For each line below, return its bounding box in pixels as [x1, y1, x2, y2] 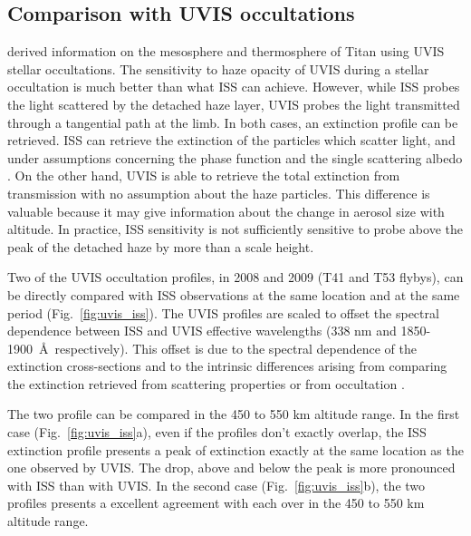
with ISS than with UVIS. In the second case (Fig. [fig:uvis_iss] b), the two [7, 475, 426, 494]
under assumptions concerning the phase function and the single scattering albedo [7, 148, 463, 167]
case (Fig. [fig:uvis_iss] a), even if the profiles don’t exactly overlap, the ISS [7, 423, 427, 442]
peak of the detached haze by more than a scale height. [7, 237, 314, 256]
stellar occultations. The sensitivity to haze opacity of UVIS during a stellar [7, 59, 429, 78]
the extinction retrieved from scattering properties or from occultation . [7, 374, 405, 393]
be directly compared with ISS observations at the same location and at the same [7, 285, 460, 304]
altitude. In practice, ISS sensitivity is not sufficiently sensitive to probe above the [7, 219, 463, 239]
